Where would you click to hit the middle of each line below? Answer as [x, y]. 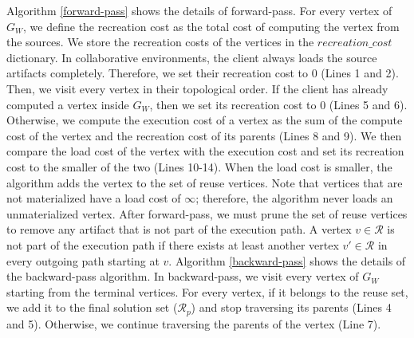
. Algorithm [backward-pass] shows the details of [287, 260]
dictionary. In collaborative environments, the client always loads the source [192, 57]
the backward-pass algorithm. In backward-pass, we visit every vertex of [183, 276]
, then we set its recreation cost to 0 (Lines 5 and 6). [278, 104]
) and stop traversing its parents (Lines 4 [291, 307]
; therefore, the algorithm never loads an [294, 198]
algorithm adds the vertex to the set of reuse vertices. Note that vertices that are [205, 182]
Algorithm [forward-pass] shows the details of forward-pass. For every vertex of [199, 10]
